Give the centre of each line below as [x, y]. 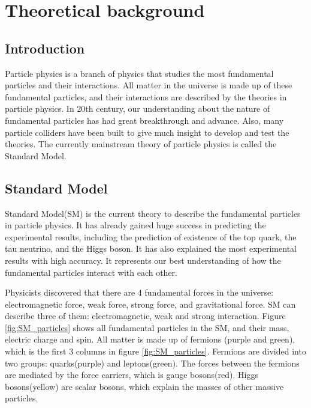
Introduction [45, 48]
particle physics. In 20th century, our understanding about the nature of [138, 108]
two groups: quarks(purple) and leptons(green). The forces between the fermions [152, 363]
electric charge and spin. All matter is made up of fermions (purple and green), [150, 339]
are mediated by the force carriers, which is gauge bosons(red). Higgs [132, 375]
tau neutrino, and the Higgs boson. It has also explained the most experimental [151, 248]
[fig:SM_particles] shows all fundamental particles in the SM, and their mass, [147, 327]
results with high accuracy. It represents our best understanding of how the [143, 260]
